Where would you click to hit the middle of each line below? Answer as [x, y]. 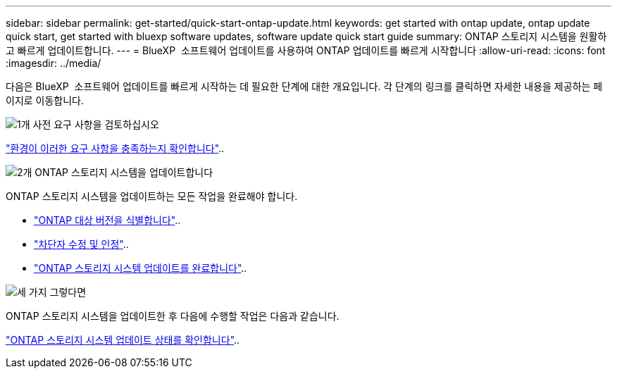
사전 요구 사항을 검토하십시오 [96, 124]
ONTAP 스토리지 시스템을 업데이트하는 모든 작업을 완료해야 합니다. [152, 196]
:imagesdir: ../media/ [54, 63]
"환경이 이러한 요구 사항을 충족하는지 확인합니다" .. [115, 148]
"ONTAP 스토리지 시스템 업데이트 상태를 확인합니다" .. [123, 340]
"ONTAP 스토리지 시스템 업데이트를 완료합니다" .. [141, 268]
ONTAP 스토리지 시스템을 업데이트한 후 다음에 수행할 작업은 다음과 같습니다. [173, 316]
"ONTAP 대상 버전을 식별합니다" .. [107, 220]
